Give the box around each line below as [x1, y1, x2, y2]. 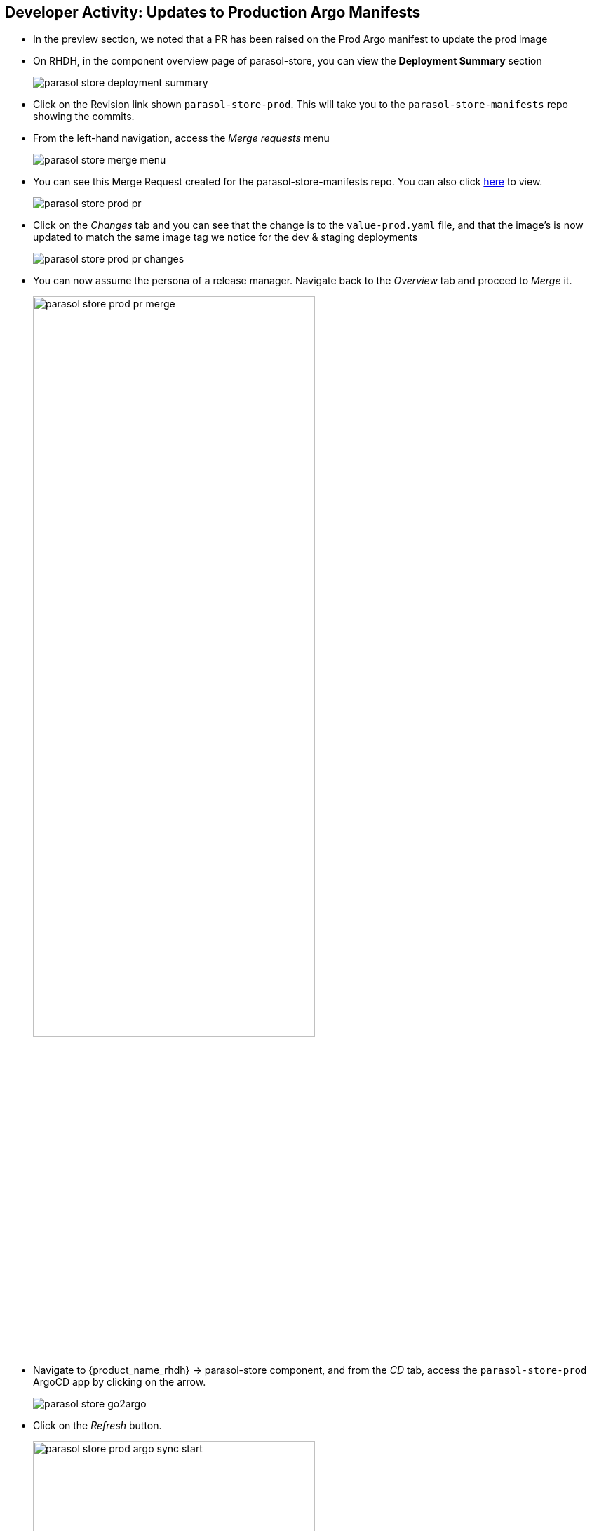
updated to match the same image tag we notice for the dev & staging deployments [33, 231, 418, 244]
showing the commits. [33, 110, 135, 123]
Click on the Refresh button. [33, 1419, 162, 1431]
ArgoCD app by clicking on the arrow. [33, 1375, 206, 1388]
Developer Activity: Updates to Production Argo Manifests [5, 4, 421, 21]
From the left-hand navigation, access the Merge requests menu [33, 132, 330, 145]
